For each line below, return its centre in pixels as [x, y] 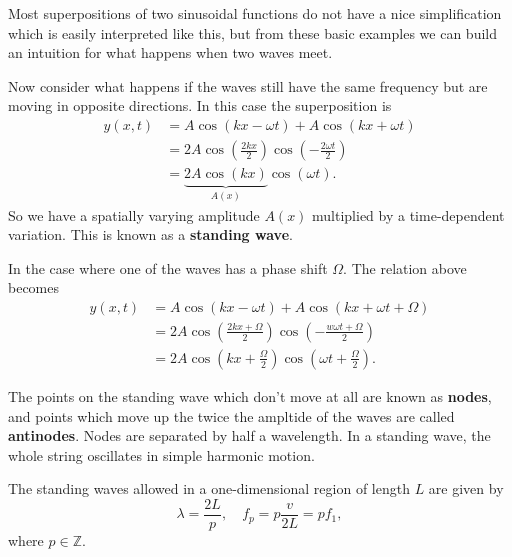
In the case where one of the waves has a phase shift [168, 267]
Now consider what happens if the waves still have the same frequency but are [248, 85]
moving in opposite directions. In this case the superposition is [200, 105]
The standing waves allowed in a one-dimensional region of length [209, 488]
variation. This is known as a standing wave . [150, 234]
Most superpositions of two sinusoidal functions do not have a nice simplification [255, 13]
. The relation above [405, 267]
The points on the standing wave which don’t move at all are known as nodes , [250, 395]
